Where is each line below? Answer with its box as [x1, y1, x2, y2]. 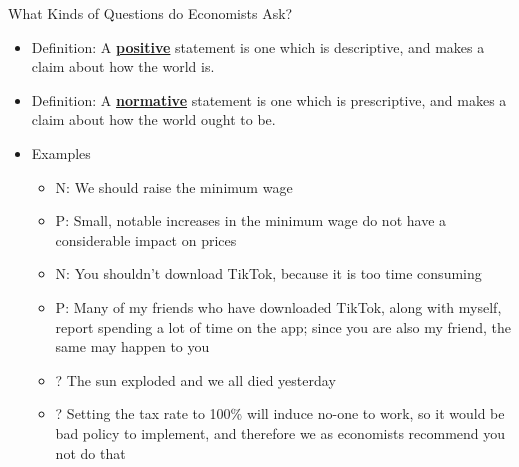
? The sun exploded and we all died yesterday [55, 369, 336, 390]
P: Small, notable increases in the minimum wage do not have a [55, 210, 447, 231]
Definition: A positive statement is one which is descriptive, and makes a [31, 36, 485, 57]
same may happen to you [55, 336, 210, 357]
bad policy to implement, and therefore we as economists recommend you [55, 422, 506, 443]
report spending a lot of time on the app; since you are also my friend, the [55, 316, 511, 337]
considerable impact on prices [55, 229, 237, 250]
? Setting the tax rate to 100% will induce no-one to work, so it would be [55, 403, 505, 424]
